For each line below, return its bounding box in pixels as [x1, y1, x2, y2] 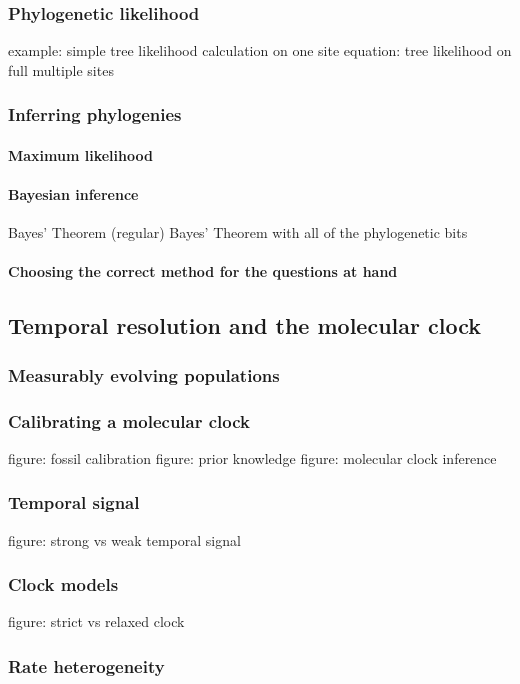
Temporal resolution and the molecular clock [8, 310, 482, 341]
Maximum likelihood [8, 144, 153, 165]
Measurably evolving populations [8, 362, 280, 387]
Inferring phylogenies [8, 102, 182, 127]
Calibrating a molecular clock [8, 408, 250, 433]
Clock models [8, 572, 119, 597]
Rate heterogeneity [8, 654, 165, 678]
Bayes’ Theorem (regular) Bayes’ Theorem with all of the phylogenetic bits [8, 222, 468, 243]
